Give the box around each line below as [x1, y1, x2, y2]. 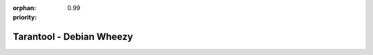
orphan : [12, 4, 37, 12]
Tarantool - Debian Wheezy [12, 31, 133, 43]
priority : [12, 14, 37, 22]
